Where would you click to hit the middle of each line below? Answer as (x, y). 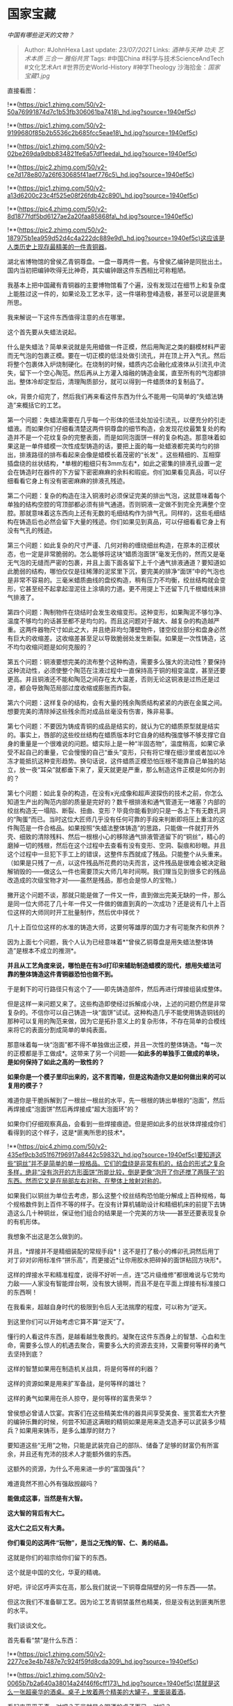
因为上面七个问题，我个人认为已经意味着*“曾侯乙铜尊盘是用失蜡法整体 (107, 942)
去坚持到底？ (25, 1354)
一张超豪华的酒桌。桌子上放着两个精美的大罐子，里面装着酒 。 (101, 1691)
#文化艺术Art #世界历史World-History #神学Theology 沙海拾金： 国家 (122, 67)
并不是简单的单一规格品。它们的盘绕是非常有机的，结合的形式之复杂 (128, 1163)
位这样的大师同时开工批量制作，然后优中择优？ (74, 912)
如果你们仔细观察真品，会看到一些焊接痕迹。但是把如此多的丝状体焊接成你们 (116, 1123)
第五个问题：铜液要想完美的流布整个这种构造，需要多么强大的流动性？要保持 (116, 661)
